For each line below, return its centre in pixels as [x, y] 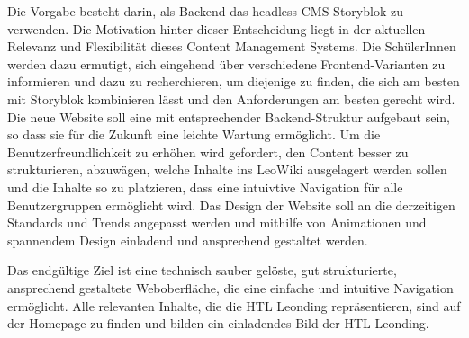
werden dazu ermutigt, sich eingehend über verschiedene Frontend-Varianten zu [226, 63]
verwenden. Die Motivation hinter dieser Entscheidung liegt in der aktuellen [216, 28]
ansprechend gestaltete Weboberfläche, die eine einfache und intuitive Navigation [230, 287]
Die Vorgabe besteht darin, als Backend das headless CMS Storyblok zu [205, 11]
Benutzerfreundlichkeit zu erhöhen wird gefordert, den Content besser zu [208, 151]
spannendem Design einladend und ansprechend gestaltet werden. [188, 240]
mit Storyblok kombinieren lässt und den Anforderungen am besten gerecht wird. [231, 98]
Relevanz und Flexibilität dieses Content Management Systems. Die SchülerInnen [232, 46]
